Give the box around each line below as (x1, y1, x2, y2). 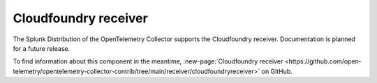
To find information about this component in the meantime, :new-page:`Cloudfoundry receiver (13, 57, 283, 66)
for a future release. (13, 44, 70, 52)
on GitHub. (261, 67, 293, 75)
